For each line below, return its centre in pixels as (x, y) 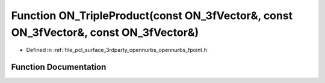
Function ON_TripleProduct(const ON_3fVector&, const (152, 16)
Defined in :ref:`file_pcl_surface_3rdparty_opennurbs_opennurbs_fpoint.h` (117, 50)
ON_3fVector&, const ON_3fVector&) (105, 32)
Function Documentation (59, 67)
